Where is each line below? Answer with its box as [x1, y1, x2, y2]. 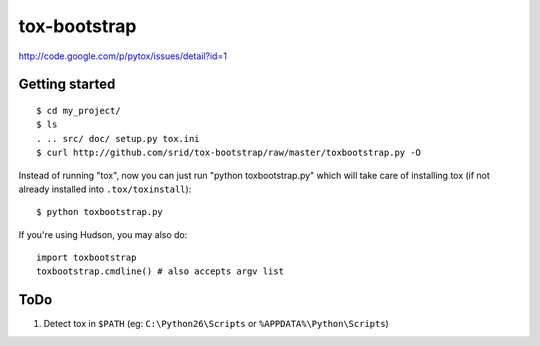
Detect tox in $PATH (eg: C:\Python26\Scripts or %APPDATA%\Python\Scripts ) [43, 318, 389, 330]
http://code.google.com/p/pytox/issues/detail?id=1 [18, 50, 227, 62]
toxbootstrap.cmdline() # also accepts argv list [36, 266, 285, 277]
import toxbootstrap [36, 252, 137, 264]
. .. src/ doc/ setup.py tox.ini [36, 133, 200, 144]
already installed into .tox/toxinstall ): [18, 183, 192, 195]
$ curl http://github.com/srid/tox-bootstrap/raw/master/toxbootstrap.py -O [36, 147, 422, 159]
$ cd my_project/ [36, 105, 121, 116]
